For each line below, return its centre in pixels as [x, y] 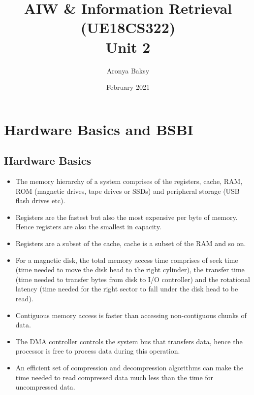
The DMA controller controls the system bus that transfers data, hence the [129, 341]
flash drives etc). [40, 200]
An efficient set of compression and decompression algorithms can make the [129, 367]
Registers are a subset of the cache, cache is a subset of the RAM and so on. [131, 243]
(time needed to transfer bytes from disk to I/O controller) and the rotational [133, 279]
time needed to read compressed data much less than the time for [114, 377]
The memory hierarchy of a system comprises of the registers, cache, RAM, [129, 181]
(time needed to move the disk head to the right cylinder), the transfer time [130, 269]
